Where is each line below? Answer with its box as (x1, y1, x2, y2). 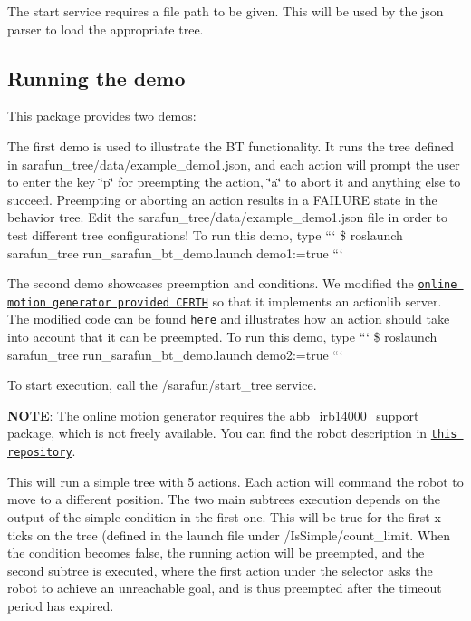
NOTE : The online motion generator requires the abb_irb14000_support (7, 405, 419, 424)
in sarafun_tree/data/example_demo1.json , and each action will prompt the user (7, 154, 460, 173)
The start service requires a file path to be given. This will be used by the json (7, 2, 444, 20)
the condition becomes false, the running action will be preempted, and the (7, 543, 425, 562)
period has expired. (7, 596, 114, 615)
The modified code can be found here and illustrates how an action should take (7, 309, 450, 328)
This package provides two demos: (7, 106, 197, 125)
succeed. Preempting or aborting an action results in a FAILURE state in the (7, 189, 437, 209)
